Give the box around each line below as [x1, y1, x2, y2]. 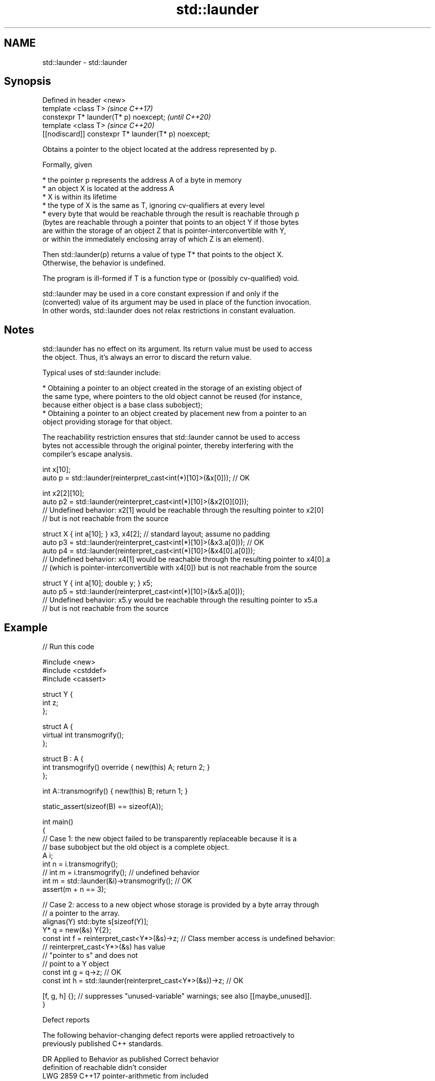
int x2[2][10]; [42, 489, 84, 498]
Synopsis [4, 75, 51, 88]
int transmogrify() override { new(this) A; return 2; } [42, 763, 210, 772]
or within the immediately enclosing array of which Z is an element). [42, 235, 264, 244]
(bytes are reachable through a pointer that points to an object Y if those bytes [42, 218, 299, 227]
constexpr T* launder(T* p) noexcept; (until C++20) [42, 113, 211, 122]
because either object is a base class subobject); [42, 401, 203, 409]
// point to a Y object [42, 959, 109, 968]
